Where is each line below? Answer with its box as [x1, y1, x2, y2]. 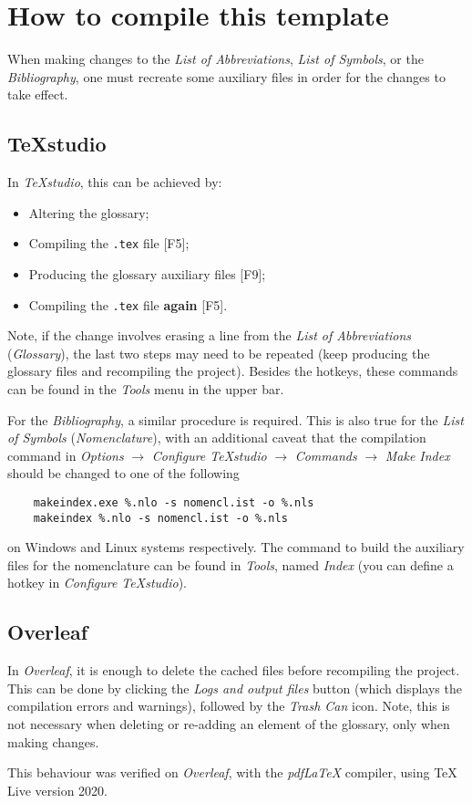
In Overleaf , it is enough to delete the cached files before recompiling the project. [7, 661, 460, 680]
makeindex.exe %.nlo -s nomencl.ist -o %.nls [33, 495, 314, 509]
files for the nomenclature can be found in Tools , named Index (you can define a [7, 555, 454, 574]
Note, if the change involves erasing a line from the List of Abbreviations [7, 326, 412, 345]
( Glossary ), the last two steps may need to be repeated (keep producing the [7, 343, 430, 362]
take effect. [7, 85, 68, 104]
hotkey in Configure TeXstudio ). [7, 573, 187, 592]
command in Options [7, 445, 124, 464]
